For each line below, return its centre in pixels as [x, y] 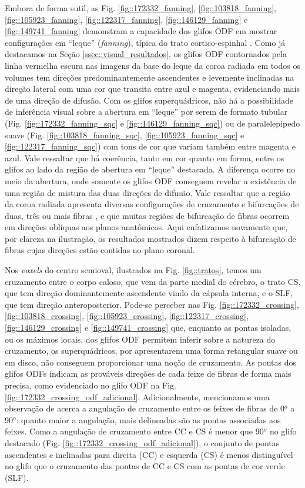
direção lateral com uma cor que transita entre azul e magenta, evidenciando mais [152, 89]
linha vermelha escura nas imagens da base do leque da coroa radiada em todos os [153, 65]
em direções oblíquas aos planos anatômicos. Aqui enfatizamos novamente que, [146, 227]
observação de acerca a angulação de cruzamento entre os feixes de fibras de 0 [145, 408]
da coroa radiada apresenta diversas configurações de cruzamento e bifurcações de [152, 204]
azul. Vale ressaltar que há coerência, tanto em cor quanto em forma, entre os [145, 157]
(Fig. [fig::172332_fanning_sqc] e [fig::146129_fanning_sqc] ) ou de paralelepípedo [152, 123]
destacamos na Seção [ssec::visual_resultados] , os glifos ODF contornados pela [146, 54]
